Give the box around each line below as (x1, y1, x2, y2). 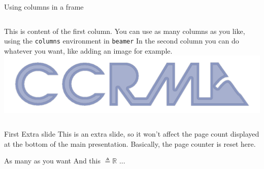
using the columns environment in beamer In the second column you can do (4, 35, 239, 46)
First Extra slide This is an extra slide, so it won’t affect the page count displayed (4, 129, 259, 139)
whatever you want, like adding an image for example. (4, 45, 173, 56)
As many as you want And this (4, 155, 101, 166)
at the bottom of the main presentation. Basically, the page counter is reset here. (4, 138, 256, 149)
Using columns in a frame (4, 2, 84, 12)
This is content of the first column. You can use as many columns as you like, (4, 25, 245, 36)
